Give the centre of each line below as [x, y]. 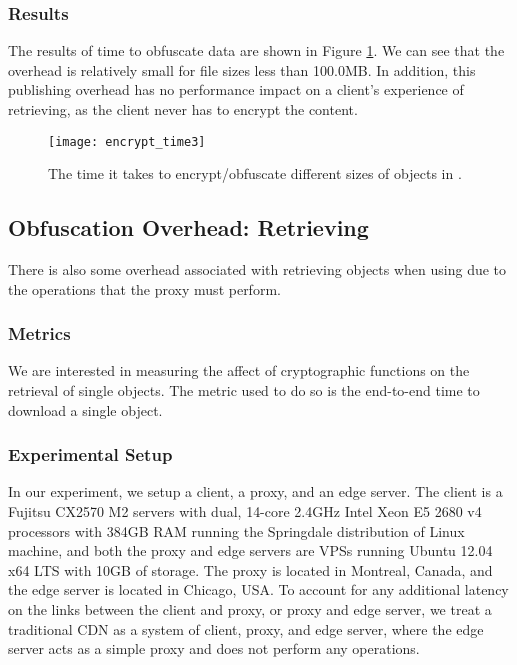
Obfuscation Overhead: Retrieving [188, 227]
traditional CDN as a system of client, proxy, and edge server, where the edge [246, 628]
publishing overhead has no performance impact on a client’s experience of [236, 89]
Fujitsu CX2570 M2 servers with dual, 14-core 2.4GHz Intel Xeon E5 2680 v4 [245, 511]
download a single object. [85, 409]
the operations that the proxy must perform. [144, 288]
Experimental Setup [90, 454]
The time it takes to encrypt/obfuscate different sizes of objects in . [255, 173]
